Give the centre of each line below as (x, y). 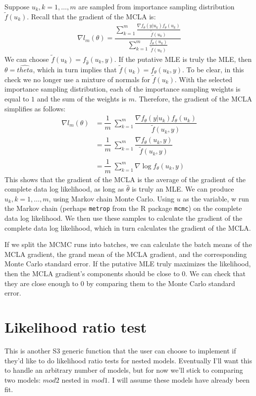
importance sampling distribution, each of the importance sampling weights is (123, 89)
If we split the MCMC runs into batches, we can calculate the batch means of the (128, 244)
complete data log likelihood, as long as (64, 189)
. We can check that (216, 273)
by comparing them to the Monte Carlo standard (161, 283)
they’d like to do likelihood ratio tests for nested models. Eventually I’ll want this (128, 360)
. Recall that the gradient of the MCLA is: (91, 16)
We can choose (27, 59)
